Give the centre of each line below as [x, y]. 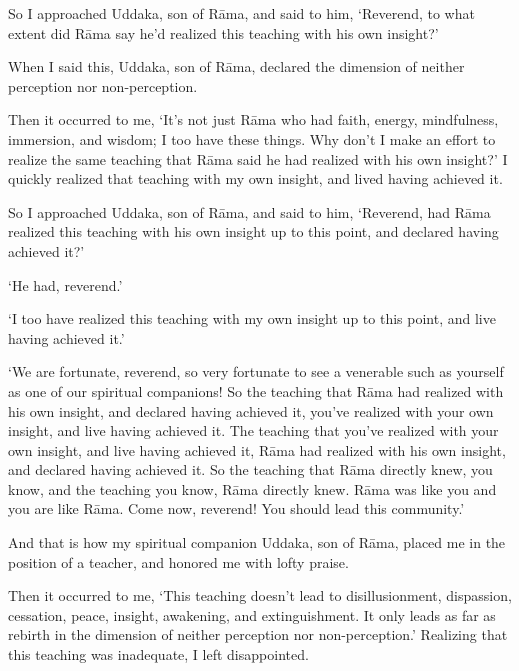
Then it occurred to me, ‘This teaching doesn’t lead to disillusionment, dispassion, [260, 595]
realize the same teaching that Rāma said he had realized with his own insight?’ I [258, 158]
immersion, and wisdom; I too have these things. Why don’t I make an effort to [252, 138]
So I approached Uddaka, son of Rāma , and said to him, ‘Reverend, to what [241, 13]
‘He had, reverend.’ [65, 284]
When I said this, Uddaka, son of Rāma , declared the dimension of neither [236, 66]
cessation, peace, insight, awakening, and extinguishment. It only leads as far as [252, 614]
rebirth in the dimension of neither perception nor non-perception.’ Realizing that [258, 634]
